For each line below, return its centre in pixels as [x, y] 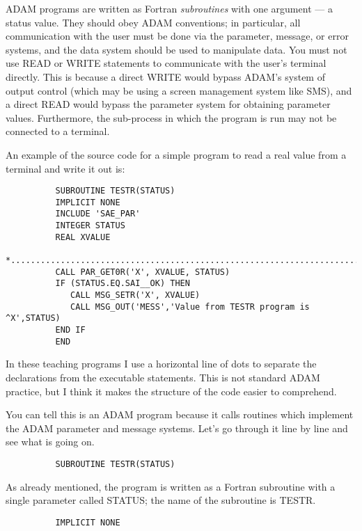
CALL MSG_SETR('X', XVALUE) [135, 295]
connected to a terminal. [58, 131]
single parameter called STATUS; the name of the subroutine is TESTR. [161, 500]
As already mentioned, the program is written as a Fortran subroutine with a [171, 486]
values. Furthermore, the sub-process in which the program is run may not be [171, 117]
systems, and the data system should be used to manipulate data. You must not [176, 49]
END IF [70, 330]
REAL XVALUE [83, 237]
